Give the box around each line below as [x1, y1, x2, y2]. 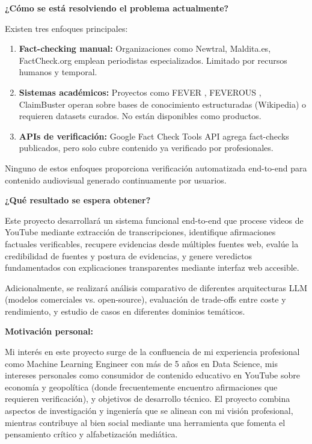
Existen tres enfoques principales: [5, 22, 128, 34]
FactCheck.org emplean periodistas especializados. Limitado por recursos [19, 54, 287, 66]
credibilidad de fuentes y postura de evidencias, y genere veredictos [5, 249, 252, 262]
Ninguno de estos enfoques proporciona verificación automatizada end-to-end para [5, 161, 307, 174]
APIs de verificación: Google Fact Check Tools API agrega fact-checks [19, 129, 289, 142]
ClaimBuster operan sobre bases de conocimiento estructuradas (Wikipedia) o [19, 97, 307, 110]
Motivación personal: [5, 325, 93, 338]
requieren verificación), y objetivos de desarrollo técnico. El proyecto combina [5, 392, 290, 405]
